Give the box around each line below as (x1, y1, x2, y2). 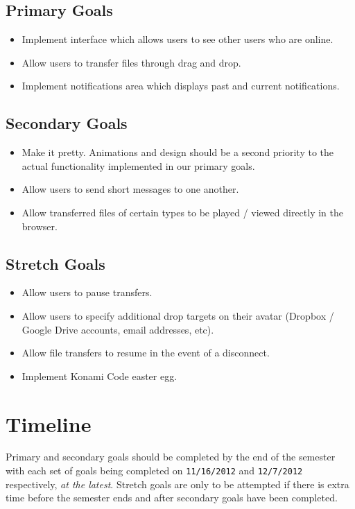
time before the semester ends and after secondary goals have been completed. (6, 490, 338, 505)
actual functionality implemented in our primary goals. (21, 158, 255, 173)
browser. (21, 218, 58, 233)
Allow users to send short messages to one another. (21, 182, 239, 196)
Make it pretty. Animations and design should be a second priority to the (21, 145, 334, 159)
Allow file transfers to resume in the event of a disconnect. (21, 345, 270, 360)
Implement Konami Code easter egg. (21, 368, 177, 383)
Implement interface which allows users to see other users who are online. (21, 32, 334, 46)
